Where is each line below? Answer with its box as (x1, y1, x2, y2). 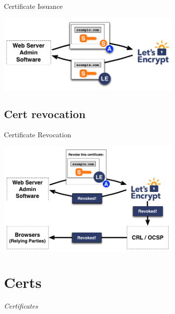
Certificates (4, 301, 38, 311)
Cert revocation (4, 106, 86, 122)
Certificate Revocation (4, 129, 71, 140)
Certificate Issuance (4, 1, 63, 11)
